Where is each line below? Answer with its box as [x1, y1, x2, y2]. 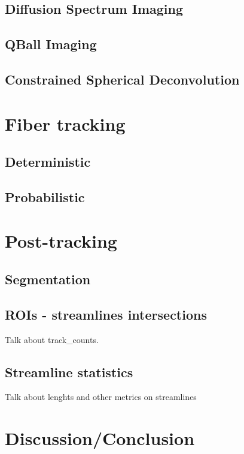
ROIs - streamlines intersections [5, 305, 207, 323]
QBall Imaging [5, 35, 97, 53]
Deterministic [5, 152, 91, 171]
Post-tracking [5, 228, 117, 253]
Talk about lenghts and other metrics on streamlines [5, 390, 197, 403]
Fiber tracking [5, 111, 126, 136]
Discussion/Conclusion [5, 426, 195, 450]
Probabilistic [5, 187, 85, 206]
